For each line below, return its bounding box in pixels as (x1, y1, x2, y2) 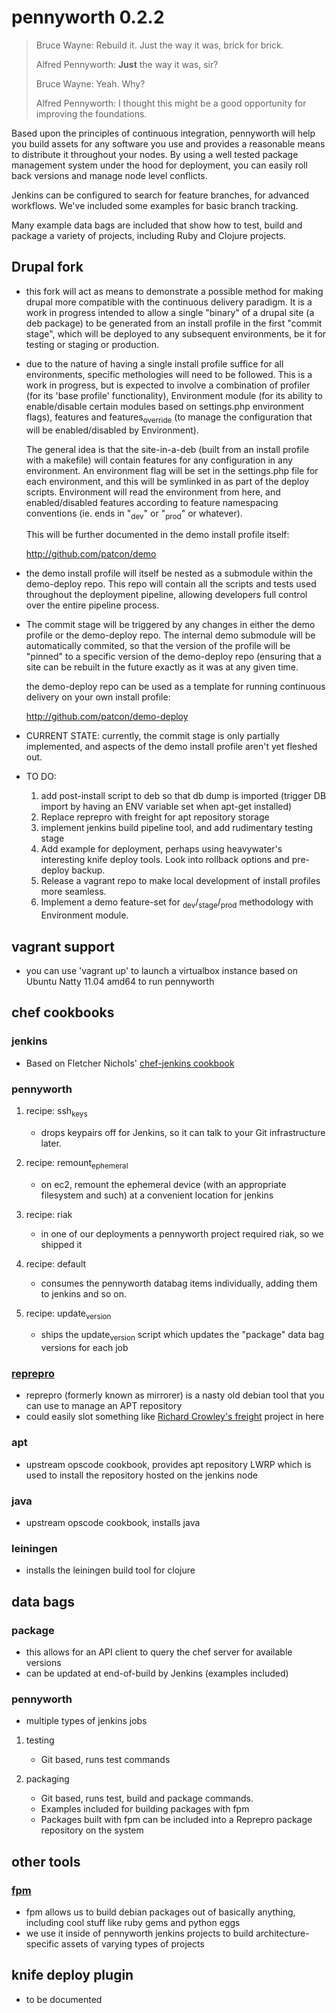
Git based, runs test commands (40, 1754, 171, 1766)
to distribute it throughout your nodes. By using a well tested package (11, 148, 299, 160)
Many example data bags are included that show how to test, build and (11, 219, 303, 231)
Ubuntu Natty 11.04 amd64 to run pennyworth (25, 975, 215, 987)
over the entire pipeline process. (25, 599, 160, 611)
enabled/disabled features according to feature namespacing (25, 496, 279, 508)
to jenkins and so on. (40, 1287, 127, 1300)
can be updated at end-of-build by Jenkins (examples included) (25, 1667, 289, 1679)
